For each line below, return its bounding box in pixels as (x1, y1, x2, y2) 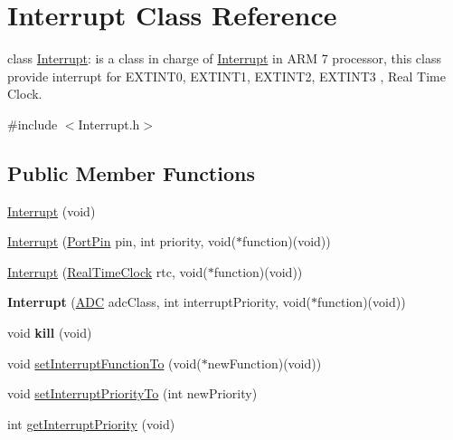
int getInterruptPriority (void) (7, 414, 175, 433)
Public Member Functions (7, 158, 255, 187)
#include (7, 114, 58, 133)
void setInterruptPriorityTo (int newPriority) (7, 384, 258, 403)
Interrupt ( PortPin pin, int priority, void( (7, 232, 237, 251)
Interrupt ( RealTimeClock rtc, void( (7, 262, 208, 281)
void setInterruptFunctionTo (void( (7, 353, 202, 372)
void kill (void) (7, 323, 92, 342)
